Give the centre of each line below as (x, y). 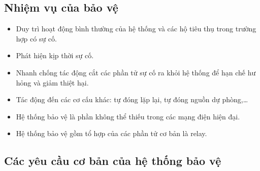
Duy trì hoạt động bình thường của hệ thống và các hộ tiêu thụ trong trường (136, 29)
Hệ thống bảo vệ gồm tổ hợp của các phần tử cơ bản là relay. (111, 133)
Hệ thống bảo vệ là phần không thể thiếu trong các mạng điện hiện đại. (128, 116)
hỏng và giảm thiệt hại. (52, 82)
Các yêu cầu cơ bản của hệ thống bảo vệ (113, 161)
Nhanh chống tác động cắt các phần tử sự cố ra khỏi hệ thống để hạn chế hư (136, 72)
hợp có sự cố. (36, 38)
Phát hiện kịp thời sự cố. (55, 55)
